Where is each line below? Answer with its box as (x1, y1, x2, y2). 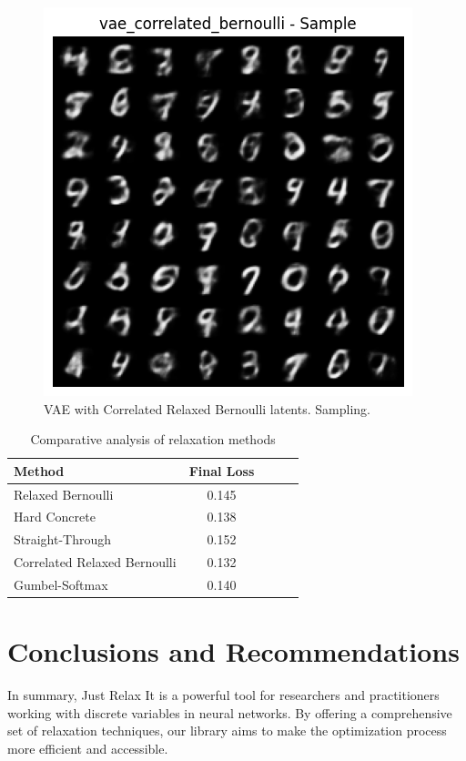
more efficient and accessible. (7, 739, 168, 757)
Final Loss (188, 461, 255, 480)
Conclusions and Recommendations (7, 633, 460, 670)
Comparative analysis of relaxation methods (30, 430, 276, 449)
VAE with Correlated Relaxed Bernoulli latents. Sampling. (44, 399, 370, 418)
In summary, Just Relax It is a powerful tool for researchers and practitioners (7, 685, 440, 705)
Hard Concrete (14, 507, 96, 526)
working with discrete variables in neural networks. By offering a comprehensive (7, 703, 452, 722)
